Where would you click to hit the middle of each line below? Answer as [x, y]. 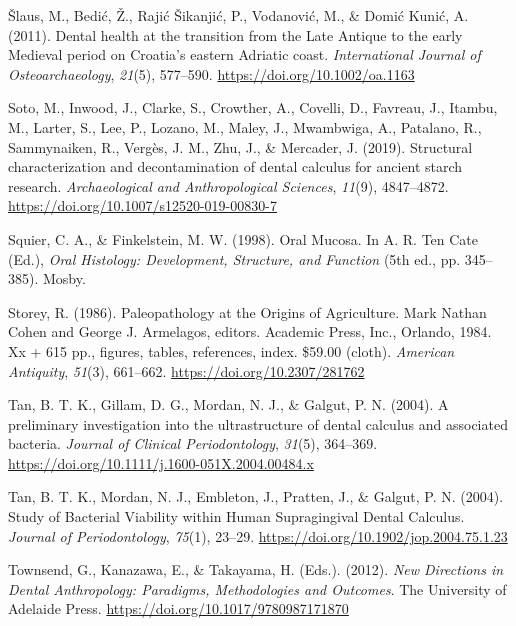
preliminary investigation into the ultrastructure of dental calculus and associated [258, 423]
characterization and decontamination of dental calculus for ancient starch [235, 166]
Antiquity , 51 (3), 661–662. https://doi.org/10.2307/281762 [186, 370]
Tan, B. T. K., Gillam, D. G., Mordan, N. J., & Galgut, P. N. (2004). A [228, 404]
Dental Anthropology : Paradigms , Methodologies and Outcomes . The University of [257, 588]
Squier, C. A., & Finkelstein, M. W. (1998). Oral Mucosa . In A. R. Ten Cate [243, 238]
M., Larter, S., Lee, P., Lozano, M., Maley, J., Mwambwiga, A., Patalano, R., [245, 126]
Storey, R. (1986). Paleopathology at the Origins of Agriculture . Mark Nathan [247, 311]
